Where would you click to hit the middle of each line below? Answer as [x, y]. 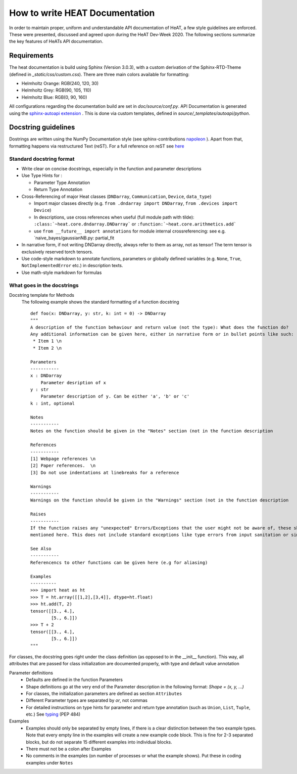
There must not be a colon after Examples [69, 749]
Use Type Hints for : [42, 176]
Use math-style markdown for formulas [62, 273]
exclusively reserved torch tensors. [57, 252]
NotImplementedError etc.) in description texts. [72, 266]
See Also [41, 549]
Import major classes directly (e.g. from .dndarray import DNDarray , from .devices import [136, 203]
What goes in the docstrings [44, 285]
